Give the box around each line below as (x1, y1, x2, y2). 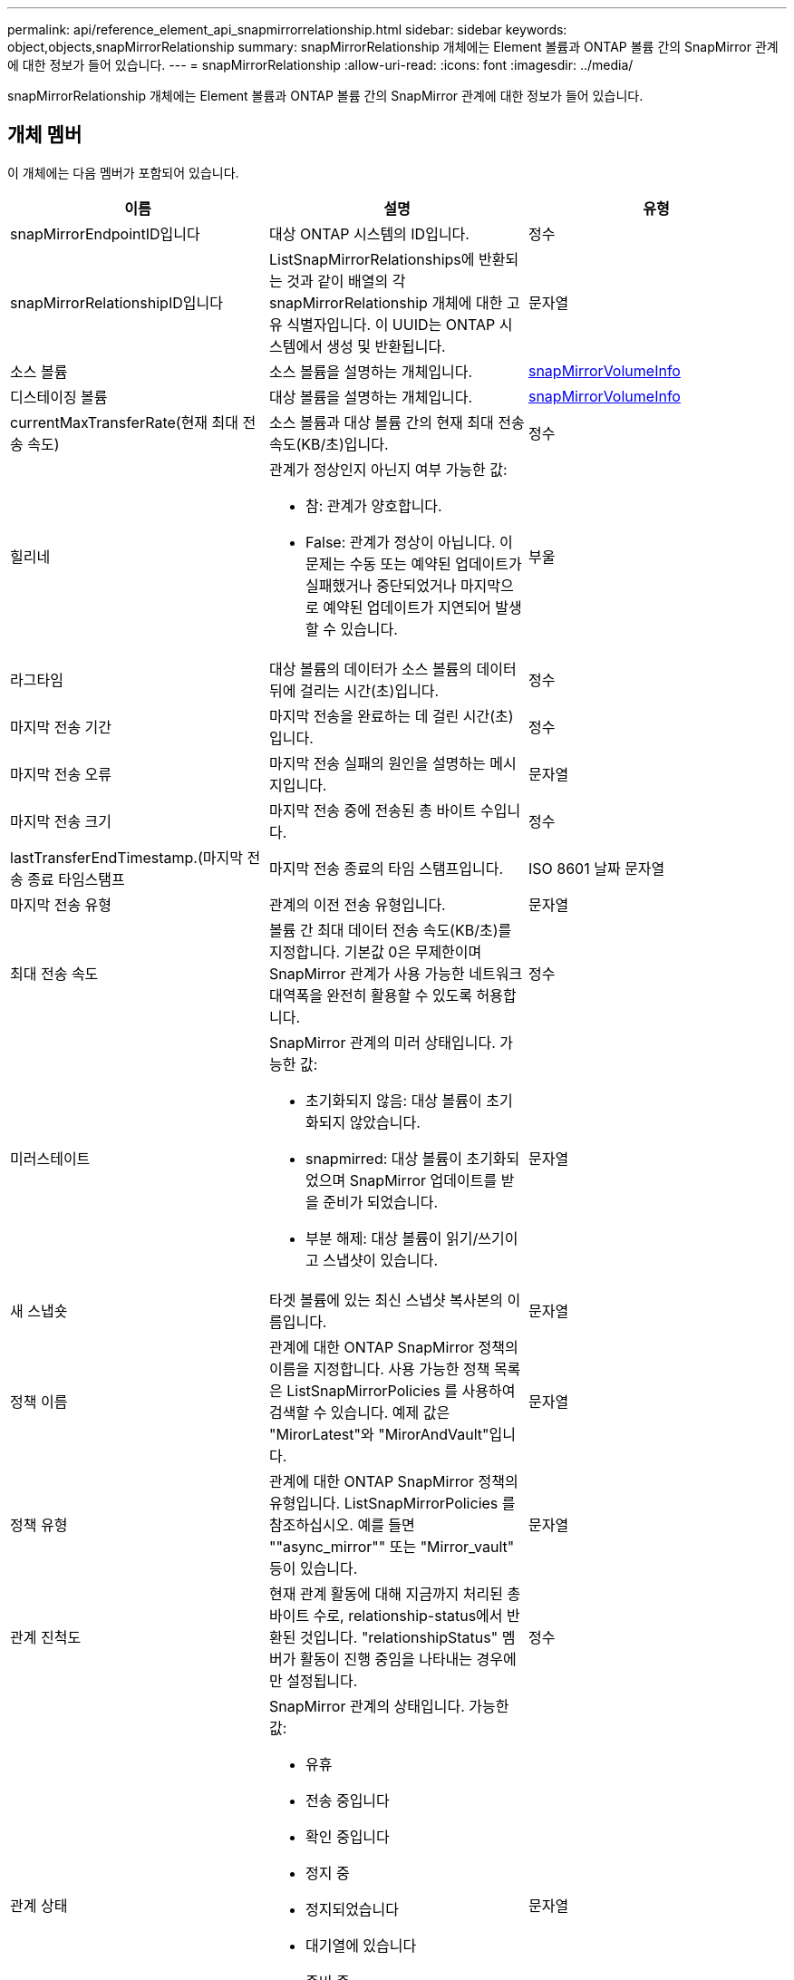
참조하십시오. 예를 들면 (268, 1515, 415, 1534)
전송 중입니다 (305, 1791, 390, 1810)
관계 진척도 (10, 1627, 82, 1646)
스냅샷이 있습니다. (323, 1250, 439, 1269)
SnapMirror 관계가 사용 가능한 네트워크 (268, 964, 523, 983)
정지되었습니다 (305, 1899, 400, 1918)
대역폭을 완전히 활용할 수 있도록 (268, 985, 473, 1005)
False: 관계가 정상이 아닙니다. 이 (305, 532, 513, 551)
